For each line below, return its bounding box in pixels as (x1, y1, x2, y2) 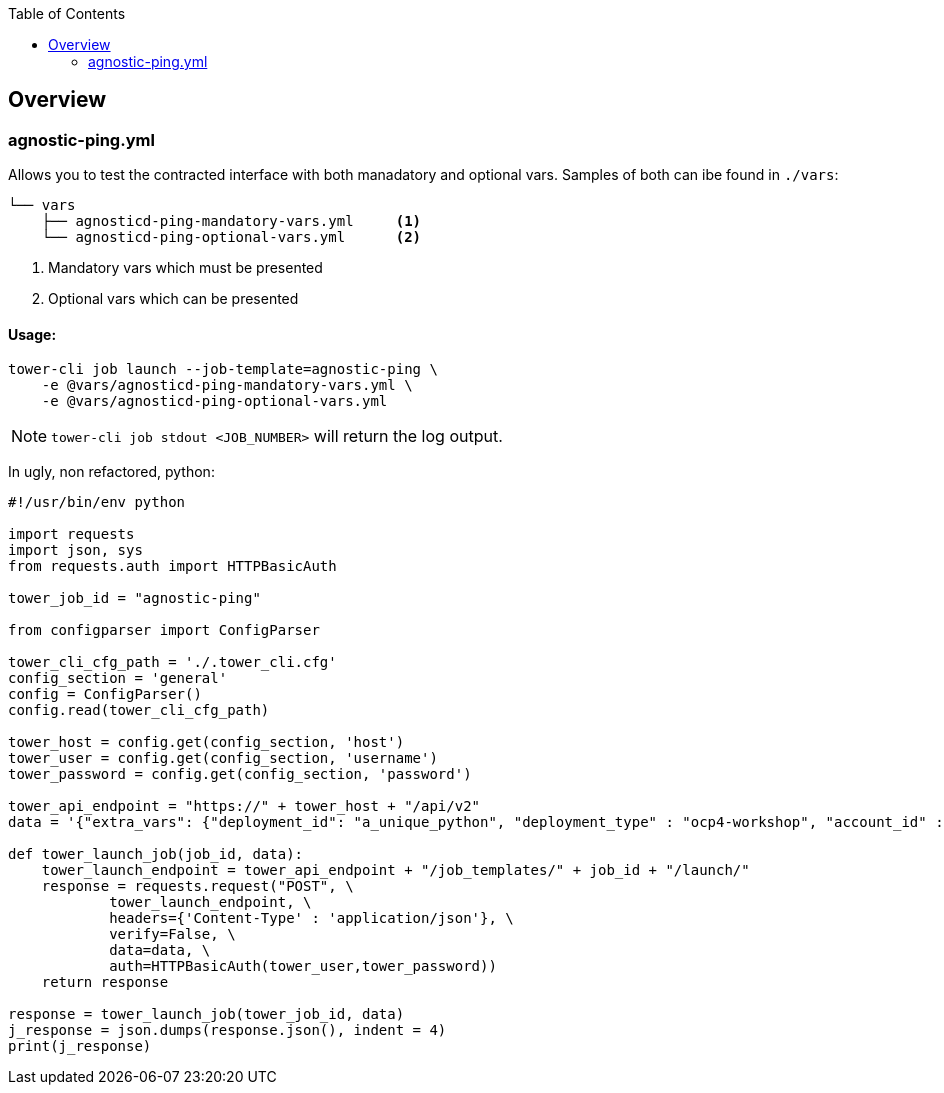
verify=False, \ (109, 926, 236, 943)
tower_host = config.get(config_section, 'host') (8, 734, 405, 751)
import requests (8, 526, 135, 543)
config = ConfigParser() (8, 686, 202, 703)
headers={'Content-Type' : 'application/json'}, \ (109, 910, 514, 927)
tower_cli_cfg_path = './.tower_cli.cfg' (8, 654, 337, 671)
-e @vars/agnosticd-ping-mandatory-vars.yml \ (41, 377, 413, 394)
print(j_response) (8, 1038, 152, 1055)
